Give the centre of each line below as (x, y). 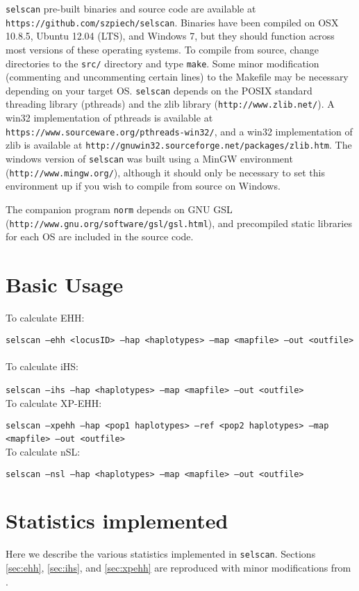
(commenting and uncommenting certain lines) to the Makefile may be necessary (177, 77)
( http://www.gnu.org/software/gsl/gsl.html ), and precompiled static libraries (179, 223)
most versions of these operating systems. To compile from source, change (162, 49)
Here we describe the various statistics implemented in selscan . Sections (161, 554)
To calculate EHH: (45, 317)
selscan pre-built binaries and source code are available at (131, 8)
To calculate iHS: (42, 366)
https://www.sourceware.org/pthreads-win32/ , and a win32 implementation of (179, 131)
